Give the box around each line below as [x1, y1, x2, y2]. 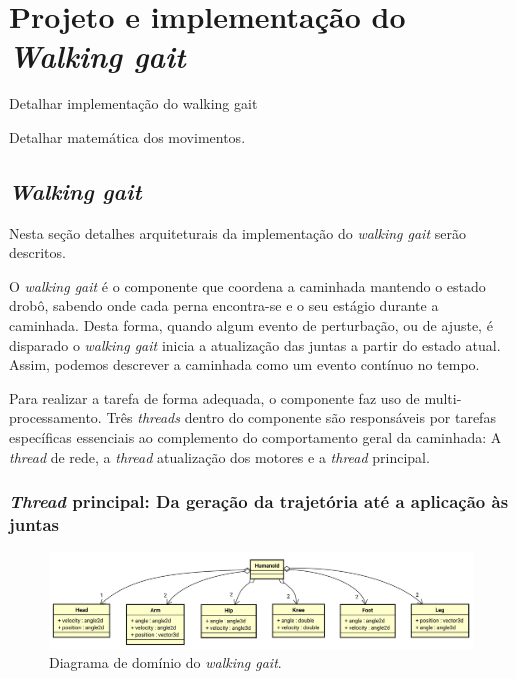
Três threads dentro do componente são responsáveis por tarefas [106, 407, 496, 428]
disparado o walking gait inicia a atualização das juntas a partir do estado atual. [9, 334, 501, 355]
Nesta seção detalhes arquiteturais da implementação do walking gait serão [9, 222, 466, 243]
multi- [424, 387, 462, 408]
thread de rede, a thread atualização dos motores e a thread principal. [9, 446, 430, 467]
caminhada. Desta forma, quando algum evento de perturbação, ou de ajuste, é [9, 315, 493, 336]
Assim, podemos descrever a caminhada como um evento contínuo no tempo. [9, 354, 480, 375]
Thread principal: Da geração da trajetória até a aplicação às [9, 489, 509, 514]
